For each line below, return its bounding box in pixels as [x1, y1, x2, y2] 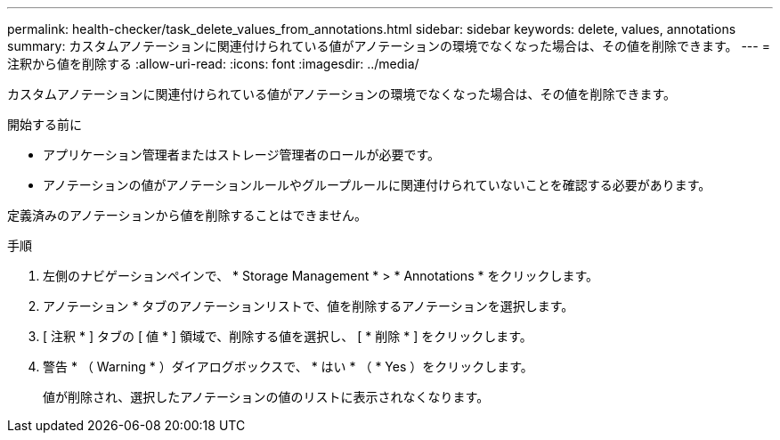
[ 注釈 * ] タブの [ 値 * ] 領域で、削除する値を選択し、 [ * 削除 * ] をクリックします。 [43, 329, 532, 344]
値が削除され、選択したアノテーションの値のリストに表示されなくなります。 [43, 389, 490, 404]
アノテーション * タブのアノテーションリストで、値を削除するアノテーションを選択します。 [43, 298, 574, 314]
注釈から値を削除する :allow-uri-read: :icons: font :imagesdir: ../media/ [7, 56, 419, 71]
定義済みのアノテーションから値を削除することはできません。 [7, 208, 368, 223]
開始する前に [7, 117, 82, 132]
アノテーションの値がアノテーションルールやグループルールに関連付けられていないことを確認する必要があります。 [43, 177, 711, 192]
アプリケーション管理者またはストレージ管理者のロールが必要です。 [43, 147, 441, 162]
